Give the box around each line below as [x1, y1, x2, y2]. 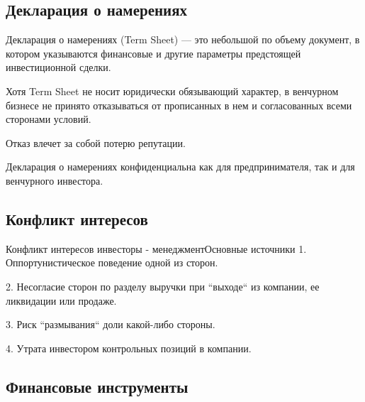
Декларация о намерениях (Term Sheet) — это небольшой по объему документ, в [6, 32, 360, 47]
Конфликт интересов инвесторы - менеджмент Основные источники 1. [6, 241, 307, 256]
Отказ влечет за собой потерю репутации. [6, 135, 186, 150]
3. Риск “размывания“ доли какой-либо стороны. [6, 317, 215, 332]
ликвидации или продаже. [6, 293, 117, 308]
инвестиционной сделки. [6, 60, 111, 75]
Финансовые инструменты [6, 375, 189, 397]
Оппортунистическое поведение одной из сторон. [6, 255, 218, 270]
